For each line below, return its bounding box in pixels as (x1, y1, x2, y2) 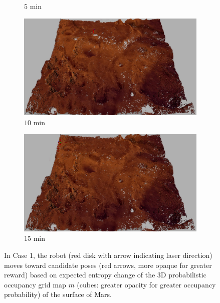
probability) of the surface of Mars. (4, 289, 112, 299)
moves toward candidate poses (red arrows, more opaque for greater (4, 259, 212, 270)
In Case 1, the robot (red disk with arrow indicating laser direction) (4, 249, 212, 260)
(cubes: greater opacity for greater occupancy (77, 279, 216, 289)
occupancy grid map (4, 279, 66, 289)
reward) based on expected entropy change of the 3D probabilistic (4, 269, 206, 280)
